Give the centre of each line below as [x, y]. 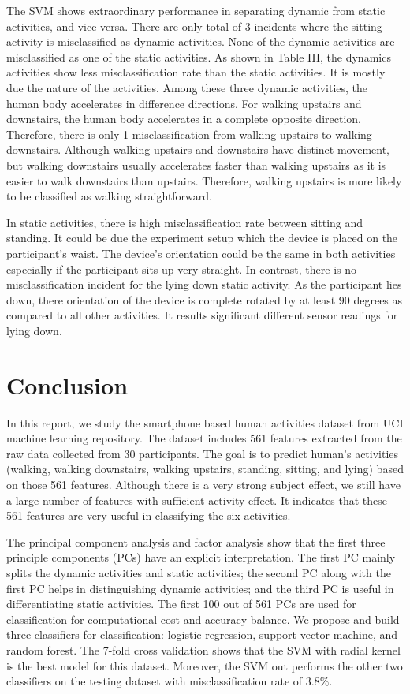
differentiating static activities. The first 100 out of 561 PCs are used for [181, 604]
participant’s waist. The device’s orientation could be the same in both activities [201, 253]
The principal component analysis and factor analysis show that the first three [196, 541]
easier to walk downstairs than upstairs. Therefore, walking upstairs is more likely [204, 180]
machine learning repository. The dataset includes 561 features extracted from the [204, 438]
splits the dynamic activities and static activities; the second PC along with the [199, 572]
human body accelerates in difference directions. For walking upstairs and [184, 103]
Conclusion [67, 384]
